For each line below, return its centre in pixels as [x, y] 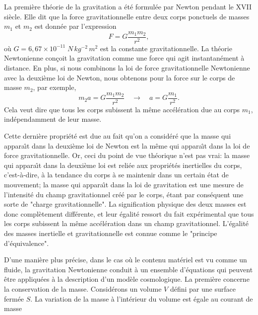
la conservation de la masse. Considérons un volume [83, 288]
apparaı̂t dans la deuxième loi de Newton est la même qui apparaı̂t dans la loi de [127, 145]
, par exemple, [55, 87]
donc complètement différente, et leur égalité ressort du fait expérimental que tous [129, 213]
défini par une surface [203, 288]
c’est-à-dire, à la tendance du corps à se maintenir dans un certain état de [116, 175]
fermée [14, 298]
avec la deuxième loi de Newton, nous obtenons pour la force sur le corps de [120, 77]
